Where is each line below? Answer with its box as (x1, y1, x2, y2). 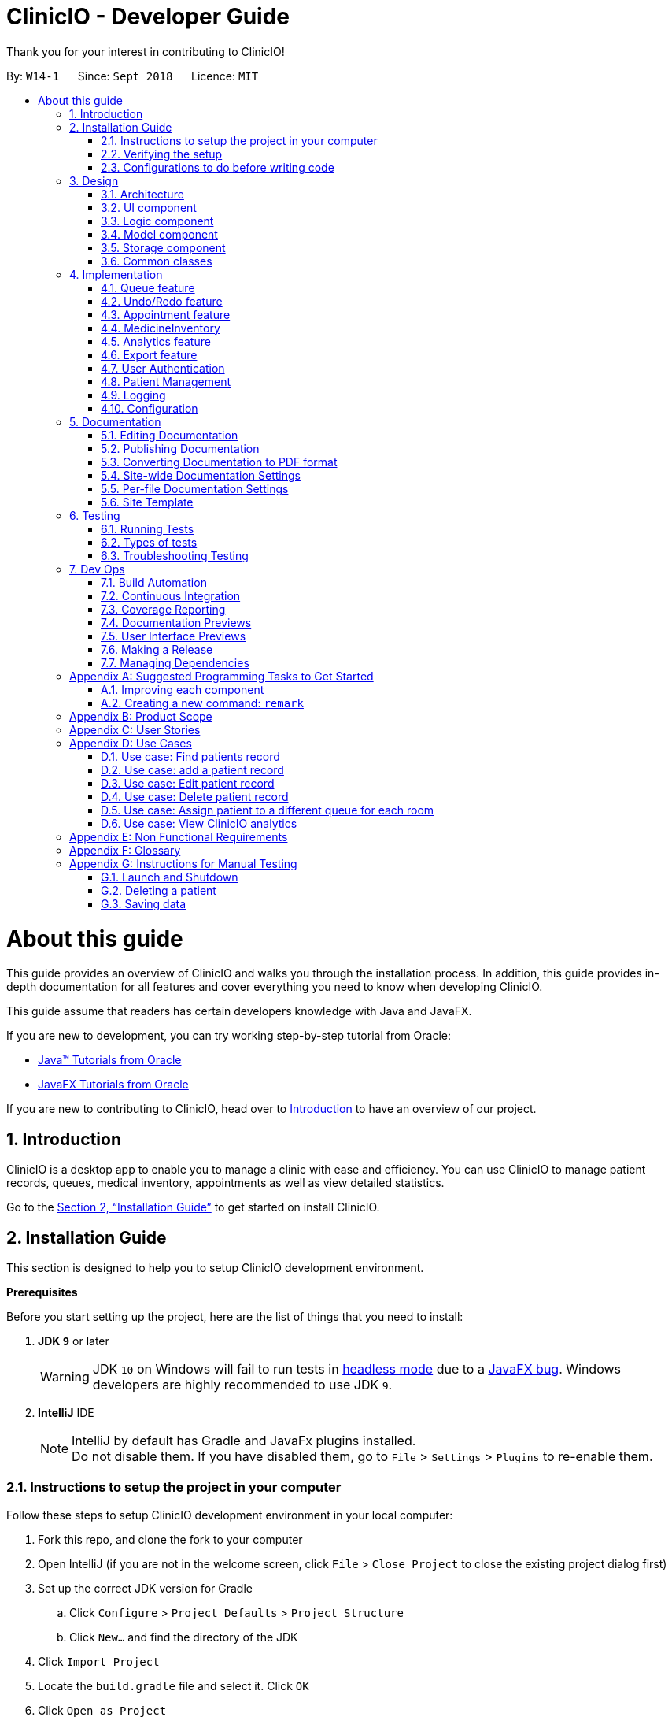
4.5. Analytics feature (101, 334, 211, 348)
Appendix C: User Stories (69, 722, 201, 736)
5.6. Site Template (101, 495, 194, 509)
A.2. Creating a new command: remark (101, 695, 304, 710)
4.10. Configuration (101, 401, 198, 415)
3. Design (69, 173, 119, 187)
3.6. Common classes (101, 254, 212, 268)
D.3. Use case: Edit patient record (101, 776, 275, 790)
